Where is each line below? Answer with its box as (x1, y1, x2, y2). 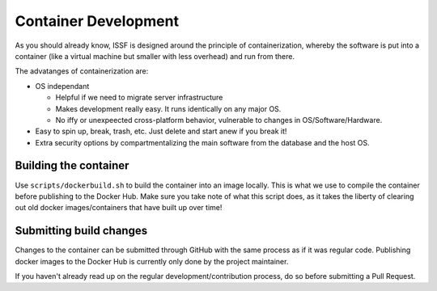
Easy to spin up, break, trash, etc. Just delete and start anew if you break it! (35, 126, 287, 137)
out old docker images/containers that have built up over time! (15, 203, 223, 213)
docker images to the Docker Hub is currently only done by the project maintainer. (15, 256, 289, 266)
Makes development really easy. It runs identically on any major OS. (55, 103, 282, 113)
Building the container (15, 158, 129, 173)
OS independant (35, 81, 90, 91)
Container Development (15, 12, 180, 30)
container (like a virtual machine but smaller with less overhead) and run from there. (15, 51, 295, 61)
